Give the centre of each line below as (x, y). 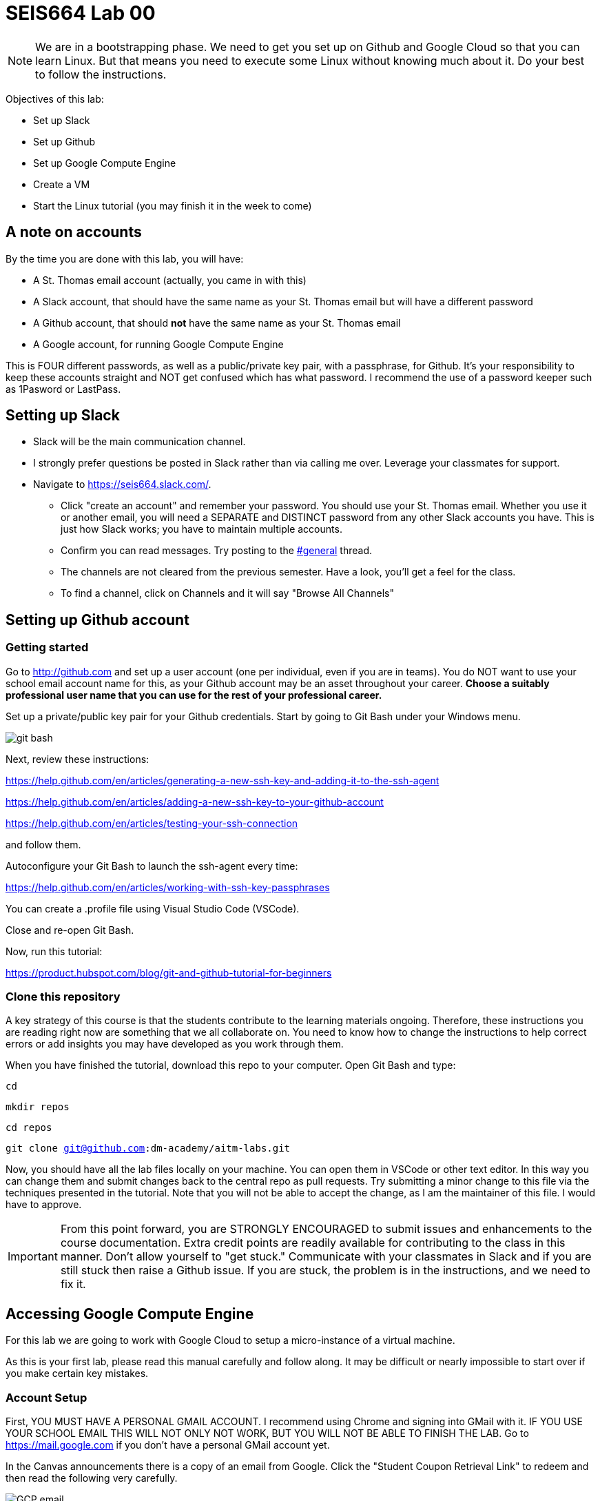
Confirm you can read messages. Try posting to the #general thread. (217, 551)
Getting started (47, 647)
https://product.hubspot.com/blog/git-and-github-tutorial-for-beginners (169, 972)
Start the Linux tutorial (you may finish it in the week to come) (173, 205)
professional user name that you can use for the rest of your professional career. (194, 695)
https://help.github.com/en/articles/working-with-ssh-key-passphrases (168, 887)
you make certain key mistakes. (77, 1374)
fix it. (73, 1284)
